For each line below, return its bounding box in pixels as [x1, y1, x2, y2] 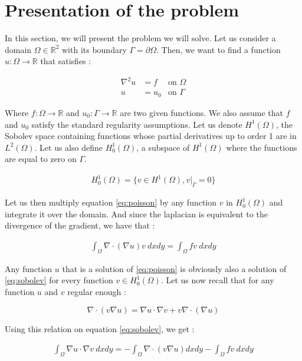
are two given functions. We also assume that [120, 106, 284, 118]
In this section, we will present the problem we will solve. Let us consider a [5, 32, 276, 44]
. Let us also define [34, 141, 103, 153]
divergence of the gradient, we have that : [5, 219, 155, 231]
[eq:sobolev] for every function [5, 274, 113, 286]
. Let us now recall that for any [160, 274, 274, 286]
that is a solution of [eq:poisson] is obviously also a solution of [62, 262, 287, 274]
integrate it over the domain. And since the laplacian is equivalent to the [5, 207, 268, 220]
